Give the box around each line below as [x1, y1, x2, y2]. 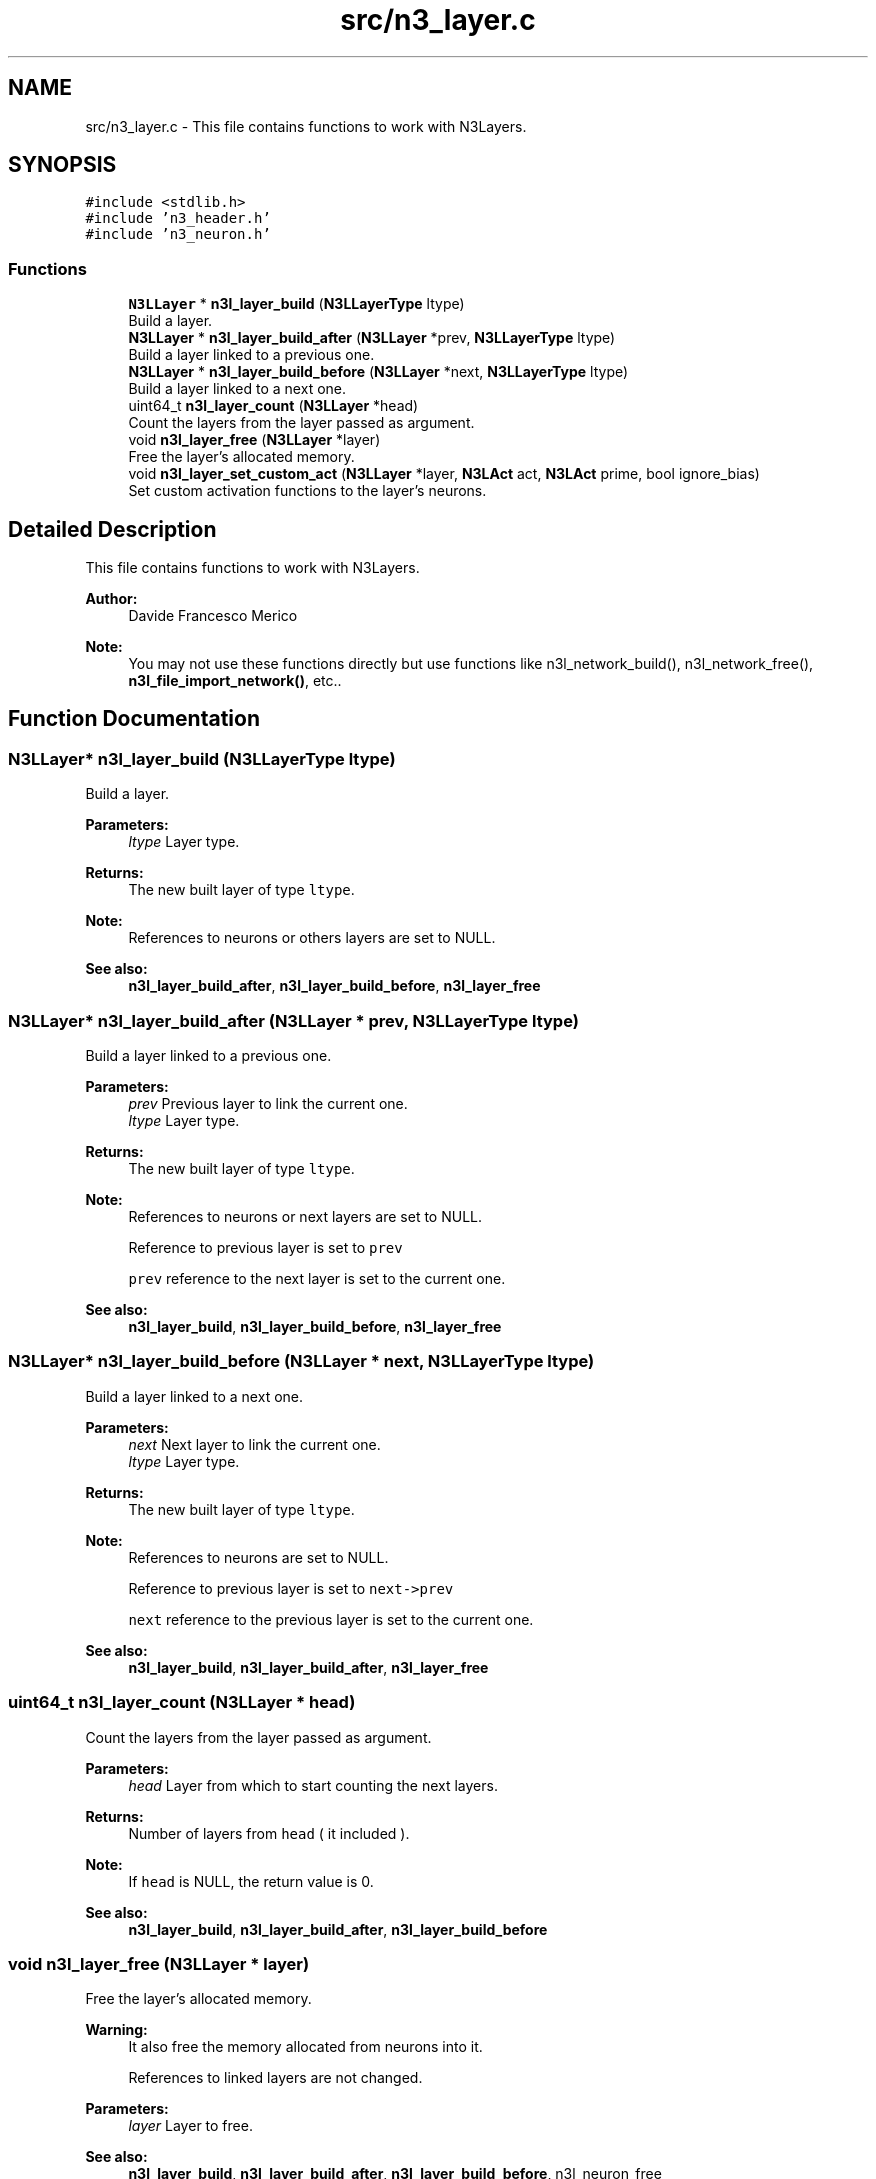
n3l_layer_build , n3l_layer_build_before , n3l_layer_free [128, 1318, 502, 1335]
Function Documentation [8, 706, 260, 732]
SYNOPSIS [8, 152, 117, 178]
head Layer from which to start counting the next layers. [128, 1776, 498, 1794]
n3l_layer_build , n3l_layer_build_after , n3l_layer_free [128, 1658, 489, 1676]
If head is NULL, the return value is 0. [128, 1872, 374, 1890]
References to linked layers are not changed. [128, 2069, 423, 2087]
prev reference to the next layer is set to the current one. [128, 1270, 506, 1287]
